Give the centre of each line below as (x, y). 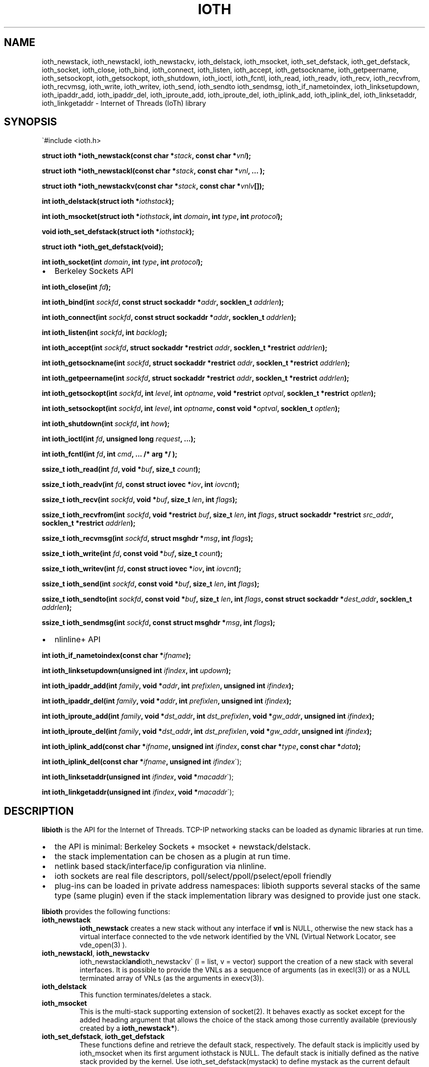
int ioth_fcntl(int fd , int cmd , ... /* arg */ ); (110, 454)
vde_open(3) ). (103, 945)
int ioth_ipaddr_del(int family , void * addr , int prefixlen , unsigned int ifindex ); (167, 701)
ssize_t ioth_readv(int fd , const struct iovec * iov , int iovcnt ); (141, 485)
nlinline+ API (78, 640)
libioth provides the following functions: (106, 912)
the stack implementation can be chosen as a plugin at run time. (173, 857)
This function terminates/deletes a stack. (145, 995)
